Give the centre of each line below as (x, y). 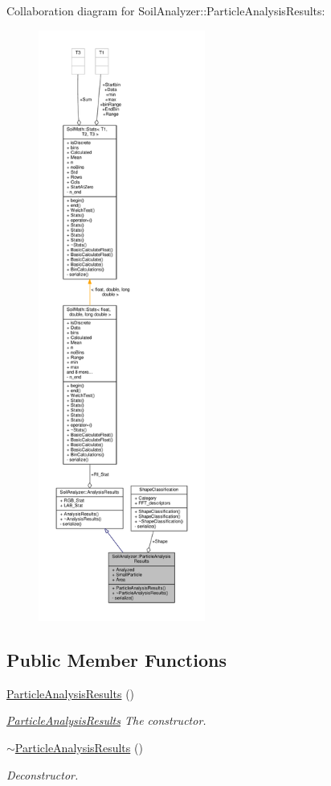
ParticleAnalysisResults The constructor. (106, 720)
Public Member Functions (116, 659)
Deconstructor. (43, 774)
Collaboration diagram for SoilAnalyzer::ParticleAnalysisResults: (166, 10)
